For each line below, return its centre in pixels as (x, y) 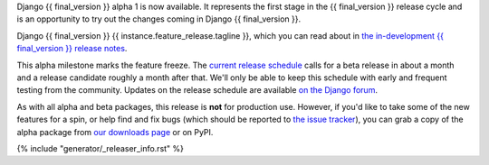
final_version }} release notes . (72, 49)
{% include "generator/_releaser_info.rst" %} (101, 148)
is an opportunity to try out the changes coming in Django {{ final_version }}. (159, 19)
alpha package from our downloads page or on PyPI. (115, 132)
